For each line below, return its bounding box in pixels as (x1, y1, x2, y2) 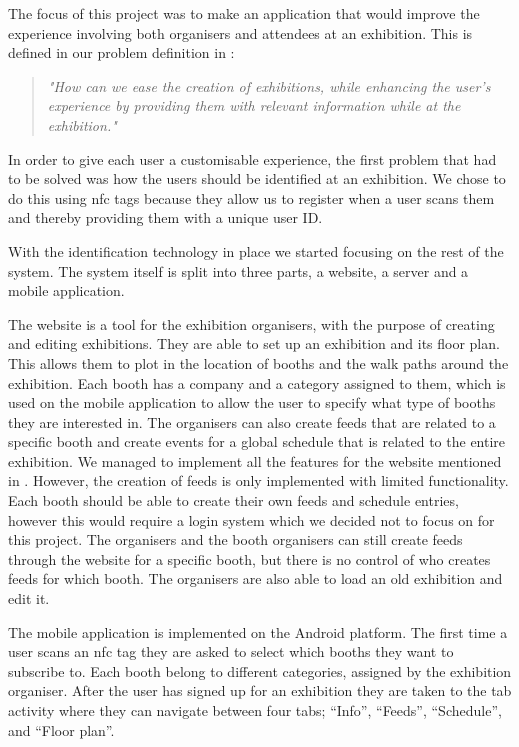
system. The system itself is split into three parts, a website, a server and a (8, 260, 469, 281)
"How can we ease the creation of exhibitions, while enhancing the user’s (47, 75, 491, 96)
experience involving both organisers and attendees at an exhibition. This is (8, 22, 473, 43)
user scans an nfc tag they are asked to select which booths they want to (8, 641, 454, 662)
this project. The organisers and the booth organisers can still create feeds (8, 529, 463, 550)
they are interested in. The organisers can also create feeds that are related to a (8, 411, 496, 432)
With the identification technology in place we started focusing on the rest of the (8, 240, 504, 261)
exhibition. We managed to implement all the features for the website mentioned (8, 450, 502, 471)
